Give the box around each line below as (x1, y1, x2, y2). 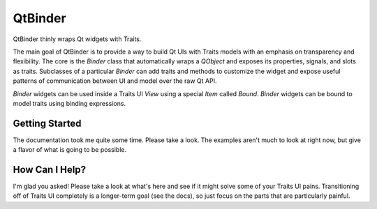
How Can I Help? (13, 164, 87, 176)
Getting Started (13, 117, 82, 129)
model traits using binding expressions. (13, 99, 126, 107)
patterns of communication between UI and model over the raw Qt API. (13, 77, 217, 85)
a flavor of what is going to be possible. (13, 146, 127, 154)
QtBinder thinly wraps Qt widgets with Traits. (13, 35, 142, 43)
